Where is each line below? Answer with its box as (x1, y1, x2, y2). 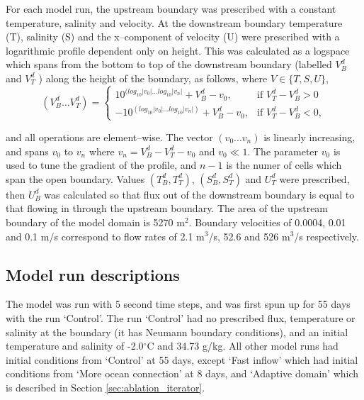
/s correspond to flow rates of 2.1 (49, 228, 193, 243)
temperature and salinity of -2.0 (6, 338, 144, 353)
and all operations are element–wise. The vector (6, 129, 213, 144)
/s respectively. (294, 228, 359, 243)
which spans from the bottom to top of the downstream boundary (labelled (6, 57, 332, 72)
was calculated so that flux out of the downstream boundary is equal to (44, 187, 355, 201)
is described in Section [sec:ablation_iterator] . (6, 379, 205, 394)
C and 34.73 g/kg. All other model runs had (147, 338, 339, 353)
